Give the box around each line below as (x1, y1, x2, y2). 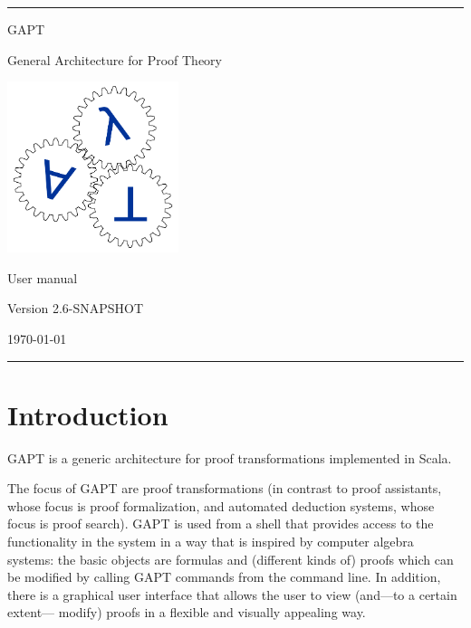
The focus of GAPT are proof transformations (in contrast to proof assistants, (7, 479, 442, 498)
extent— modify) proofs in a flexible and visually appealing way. (7, 603, 366, 622)
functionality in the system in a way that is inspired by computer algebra (7, 532, 414, 551)
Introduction (7, 395, 168, 433)
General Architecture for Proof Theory (7, 50, 222, 69)
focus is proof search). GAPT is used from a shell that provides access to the (7, 514, 434, 533)
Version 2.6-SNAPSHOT (7, 299, 144, 318)
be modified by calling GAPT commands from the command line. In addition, (7, 567, 441, 586)
